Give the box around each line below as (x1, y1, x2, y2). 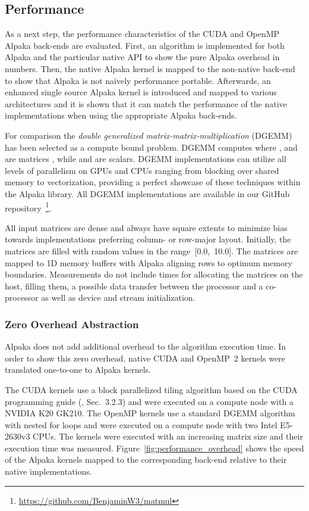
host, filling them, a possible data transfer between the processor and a (5, 279, 263, 292)
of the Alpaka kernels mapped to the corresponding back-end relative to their (5, 453, 287, 466)
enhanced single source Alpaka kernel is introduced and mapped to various (5, 86, 277, 98)
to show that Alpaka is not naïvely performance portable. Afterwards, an (5, 74, 271, 86)
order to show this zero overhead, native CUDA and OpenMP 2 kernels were (5, 351, 285, 364)
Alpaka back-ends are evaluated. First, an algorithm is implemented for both (5, 39, 285, 51)
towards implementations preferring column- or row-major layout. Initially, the (5, 233, 291, 245)
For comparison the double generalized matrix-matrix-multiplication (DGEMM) (5, 129, 292, 141)
